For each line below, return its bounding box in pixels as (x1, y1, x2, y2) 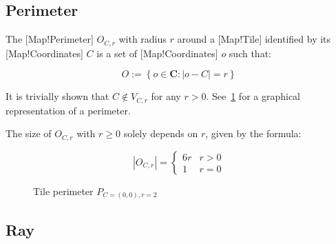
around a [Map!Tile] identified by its (177, 32, 331, 46)
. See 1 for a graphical (206, 89, 301, 103)
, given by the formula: (205, 126, 302, 141)
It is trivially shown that (6, 89, 109, 103)
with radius (118, 32, 167, 46)
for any (151, 89, 181, 103)
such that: (229, 45, 271, 60)
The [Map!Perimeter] (6, 32, 94, 46)
